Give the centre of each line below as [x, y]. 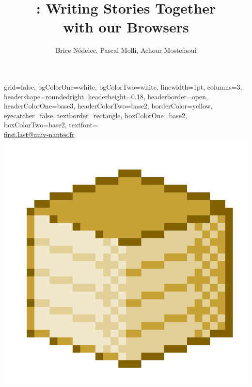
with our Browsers [126, 27]
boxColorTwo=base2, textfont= [51, 125]
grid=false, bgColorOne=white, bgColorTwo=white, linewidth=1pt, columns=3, [123, 86]
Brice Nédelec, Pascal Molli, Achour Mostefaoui [126, 50]
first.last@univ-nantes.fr [39, 134]
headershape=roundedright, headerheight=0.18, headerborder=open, [106, 96]
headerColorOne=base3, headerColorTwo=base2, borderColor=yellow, [108, 106]
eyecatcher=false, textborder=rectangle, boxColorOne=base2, [95, 115]
